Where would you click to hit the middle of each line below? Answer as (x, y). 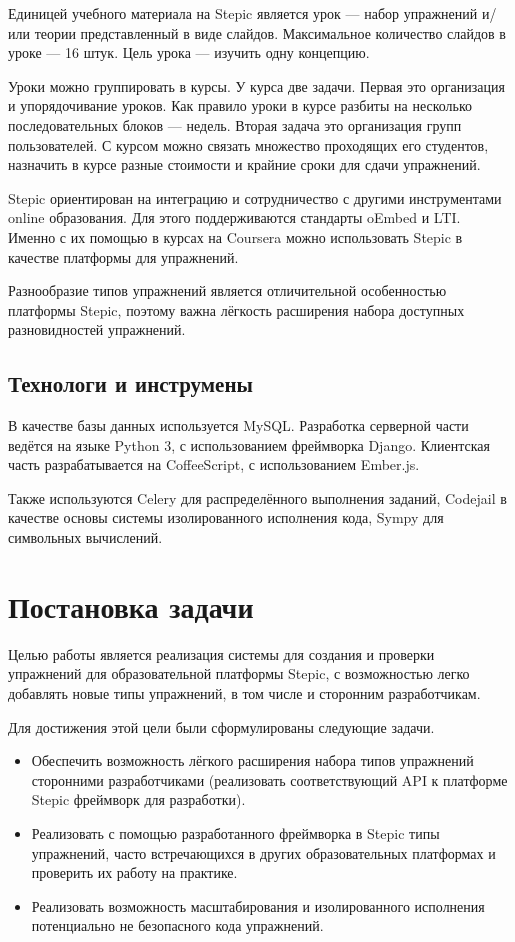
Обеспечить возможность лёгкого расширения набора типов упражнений (252, 760)
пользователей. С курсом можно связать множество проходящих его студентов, (248, 144)
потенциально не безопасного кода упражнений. (177, 925)
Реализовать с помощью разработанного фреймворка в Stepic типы (235, 832)
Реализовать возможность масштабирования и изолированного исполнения (258, 905)
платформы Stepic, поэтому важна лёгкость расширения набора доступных (236, 309)
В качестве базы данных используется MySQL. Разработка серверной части (238, 425)
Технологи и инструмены (130, 383)
